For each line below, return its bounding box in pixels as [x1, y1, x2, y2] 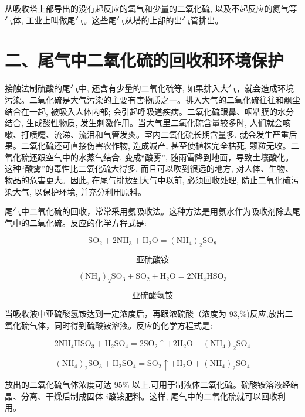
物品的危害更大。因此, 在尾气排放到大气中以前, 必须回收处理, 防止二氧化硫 [5, 174, 291, 186]
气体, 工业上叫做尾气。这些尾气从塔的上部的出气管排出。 [5, 13, 223, 26]
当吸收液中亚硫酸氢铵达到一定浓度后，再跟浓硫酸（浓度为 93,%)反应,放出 [5, 307, 285, 320]
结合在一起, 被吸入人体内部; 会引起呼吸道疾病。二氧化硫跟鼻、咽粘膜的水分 [5, 105, 294, 117]
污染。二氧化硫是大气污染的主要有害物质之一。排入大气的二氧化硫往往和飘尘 [5, 93, 300, 105]
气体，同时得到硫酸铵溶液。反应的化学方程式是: [29, 319, 212, 331]
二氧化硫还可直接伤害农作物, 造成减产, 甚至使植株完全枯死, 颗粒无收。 [21, 139, 291, 152]
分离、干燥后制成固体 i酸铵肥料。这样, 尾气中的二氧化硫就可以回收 [21, 389, 278, 402]
